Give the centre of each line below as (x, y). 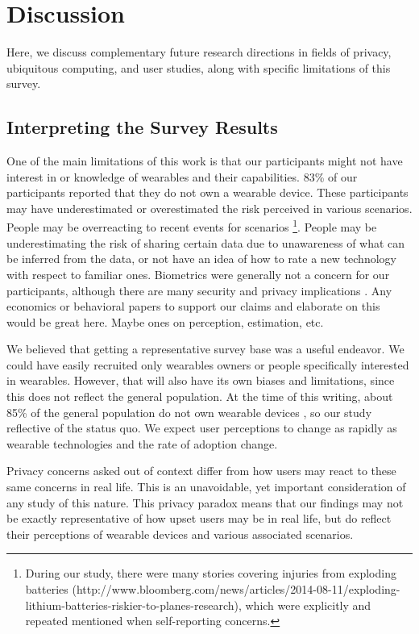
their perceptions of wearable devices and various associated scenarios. (180, 534)
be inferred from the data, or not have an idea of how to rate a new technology (201, 259)
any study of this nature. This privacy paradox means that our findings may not (205, 502)
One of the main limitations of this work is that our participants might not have (205, 161)
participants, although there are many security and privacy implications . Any (199, 290)
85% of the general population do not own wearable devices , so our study (189, 412)
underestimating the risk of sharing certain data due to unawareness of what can (206, 242)
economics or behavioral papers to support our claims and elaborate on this (193, 306)
